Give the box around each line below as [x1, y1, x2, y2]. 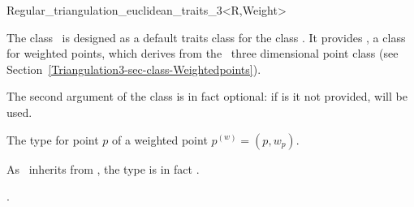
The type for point [6, 131, 99, 148]
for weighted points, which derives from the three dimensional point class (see [6, 45, 399, 62]
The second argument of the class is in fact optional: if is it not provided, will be [6, 88, 408, 105]
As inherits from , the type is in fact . [6, 160, 200, 177]
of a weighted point [111, 131, 208, 148]
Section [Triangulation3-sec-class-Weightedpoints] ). [6, 60, 261, 77]
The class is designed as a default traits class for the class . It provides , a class [6, 28, 406, 45]
